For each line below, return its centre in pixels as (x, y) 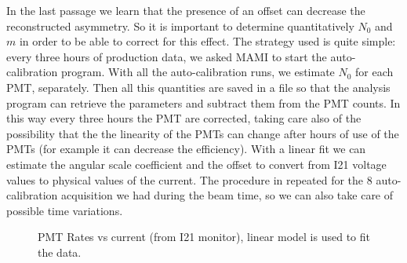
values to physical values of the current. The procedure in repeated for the (185, 179)
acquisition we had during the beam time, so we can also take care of (227, 195)
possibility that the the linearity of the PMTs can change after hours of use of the (203, 133)
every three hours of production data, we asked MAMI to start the (167, 56)
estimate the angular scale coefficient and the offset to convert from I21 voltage (196, 164)
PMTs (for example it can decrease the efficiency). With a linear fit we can (186, 149)
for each (374, 72)
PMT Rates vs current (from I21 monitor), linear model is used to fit (204, 237)
